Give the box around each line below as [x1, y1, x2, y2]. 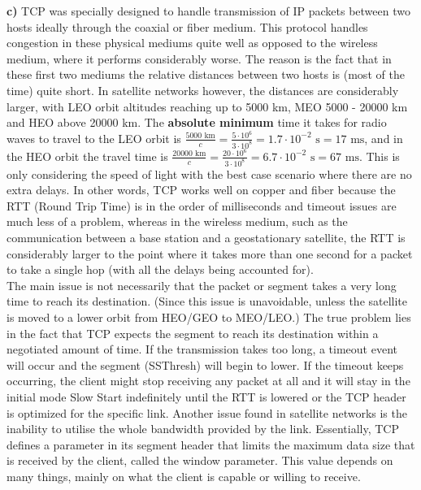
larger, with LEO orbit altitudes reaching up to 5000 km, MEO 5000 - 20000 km [7, 98, 408, 115]
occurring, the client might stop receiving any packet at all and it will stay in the [7, 372, 410, 389]
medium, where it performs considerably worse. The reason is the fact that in [7, 50, 392, 67]
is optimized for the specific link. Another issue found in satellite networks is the [7, 404, 407, 421]
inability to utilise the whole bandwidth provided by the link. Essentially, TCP [7, 420, 399, 437]
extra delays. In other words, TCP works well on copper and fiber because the [7, 181, 396, 198]
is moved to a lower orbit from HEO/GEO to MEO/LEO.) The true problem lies [7, 309, 411, 325]
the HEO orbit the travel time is [7, 147, 168, 164]
